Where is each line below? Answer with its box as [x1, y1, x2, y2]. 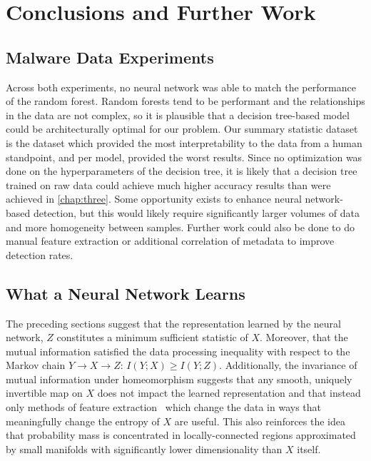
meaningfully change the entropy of [6, 413, 160, 428]
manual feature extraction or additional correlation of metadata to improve [6, 233, 335, 248]
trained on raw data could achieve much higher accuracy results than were [6, 177, 331, 192]
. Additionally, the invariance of [219, 358, 357, 373]
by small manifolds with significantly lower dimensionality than [6, 441, 283, 456]
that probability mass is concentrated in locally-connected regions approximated [6, 427, 356, 442]
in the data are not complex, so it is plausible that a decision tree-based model [6, 107, 350, 122]
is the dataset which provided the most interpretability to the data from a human [6, 135, 362, 150]
